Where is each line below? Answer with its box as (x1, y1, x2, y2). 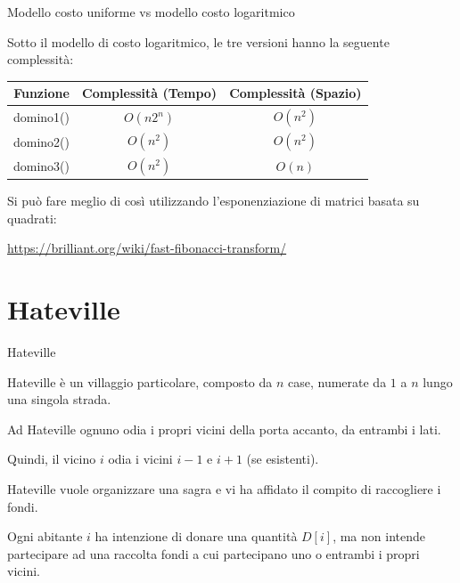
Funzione (13, 84, 70, 102)
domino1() (13, 108, 70, 126)
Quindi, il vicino (7, 449, 96, 468)
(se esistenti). (246, 449, 319, 468)
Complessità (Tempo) (82, 84, 218, 102)
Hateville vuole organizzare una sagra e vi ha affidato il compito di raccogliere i (7, 480, 441, 498)
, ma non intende (333, 527, 425, 546)
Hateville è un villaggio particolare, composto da (7, 372, 273, 391)
